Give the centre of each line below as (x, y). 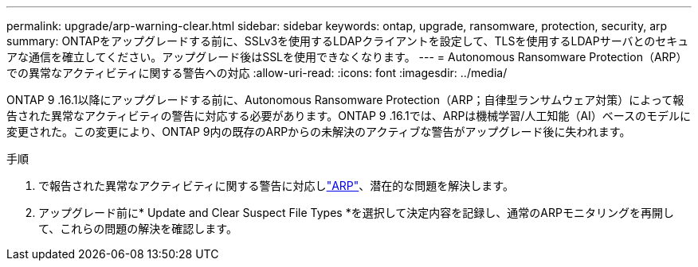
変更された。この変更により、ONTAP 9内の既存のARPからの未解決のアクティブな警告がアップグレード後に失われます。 (319, 132)
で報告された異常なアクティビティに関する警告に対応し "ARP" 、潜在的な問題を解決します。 (276, 186)
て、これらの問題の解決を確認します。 (138, 228)
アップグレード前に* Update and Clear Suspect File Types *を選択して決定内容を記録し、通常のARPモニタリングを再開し (356, 213)
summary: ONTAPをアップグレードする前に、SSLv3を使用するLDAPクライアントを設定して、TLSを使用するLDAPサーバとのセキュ (348, 41)
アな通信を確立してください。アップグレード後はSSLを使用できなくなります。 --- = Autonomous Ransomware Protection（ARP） (347, 57)
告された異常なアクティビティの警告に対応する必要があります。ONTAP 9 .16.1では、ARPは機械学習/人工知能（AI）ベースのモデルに (349, 116)
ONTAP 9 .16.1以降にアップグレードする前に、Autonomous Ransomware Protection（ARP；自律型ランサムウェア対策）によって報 (345, 100)
